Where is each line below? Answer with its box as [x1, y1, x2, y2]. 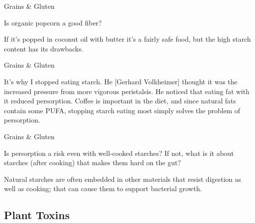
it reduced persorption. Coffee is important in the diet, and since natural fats [4, 96, 236, 106]
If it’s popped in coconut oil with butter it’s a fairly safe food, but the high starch [4, 34, 251, 44]
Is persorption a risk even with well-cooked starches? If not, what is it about [4, 148, 234, 158]
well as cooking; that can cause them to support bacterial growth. [4, 183, 202, 194]
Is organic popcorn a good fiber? [4, 17, 102, 27]
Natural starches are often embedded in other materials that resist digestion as [4, 173, 241, 184]
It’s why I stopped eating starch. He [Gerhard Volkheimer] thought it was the [4, 76, 238, 86]
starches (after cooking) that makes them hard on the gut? [4, 157, 181, 168]
